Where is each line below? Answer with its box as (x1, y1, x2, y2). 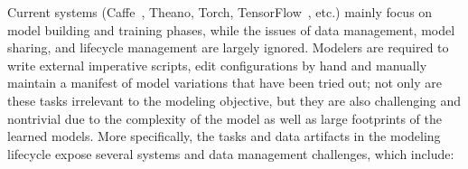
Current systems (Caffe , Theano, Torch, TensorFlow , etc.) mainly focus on (7, 3, 433, 21)
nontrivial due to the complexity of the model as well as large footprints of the (7, 108, 443, 127)
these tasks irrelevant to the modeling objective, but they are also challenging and (7, 90, 462, 109)
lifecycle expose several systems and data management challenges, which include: (7, 144, 454, 163)
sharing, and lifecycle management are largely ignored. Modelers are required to (7, 38, 449, 57)
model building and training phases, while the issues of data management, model (7, 20, 455, 39)
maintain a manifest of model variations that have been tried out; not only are (7, 73, 442, 92)
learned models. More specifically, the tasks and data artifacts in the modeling (7, 127, 441, 146)
